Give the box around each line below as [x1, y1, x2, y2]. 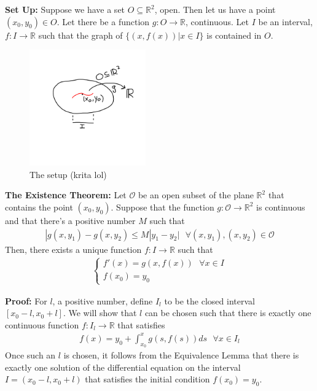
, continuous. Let [186, 15, 249, 28]
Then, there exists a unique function [5, 242, 142, 255]
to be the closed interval [164, 294, 255, 307]
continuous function [5, 318, 79, 331]
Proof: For [5, 294, 47, 307]
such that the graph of [38, 28, 123, 41]
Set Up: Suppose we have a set [5, 3, 125, 15]
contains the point [5, 200, 73, 213]
